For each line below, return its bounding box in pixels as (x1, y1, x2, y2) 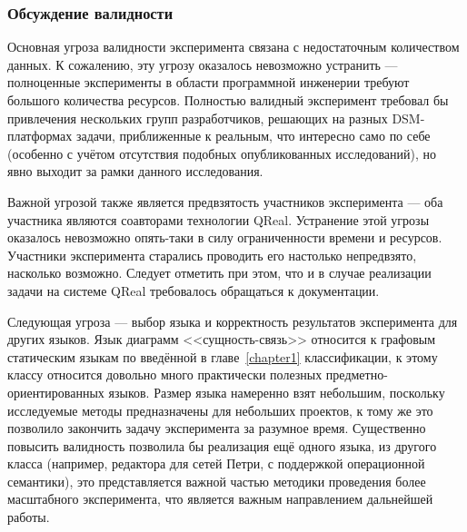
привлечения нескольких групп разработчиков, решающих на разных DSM (7, 108, 421, 127)
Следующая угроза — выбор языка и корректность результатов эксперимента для (7, 311, 458, 330)
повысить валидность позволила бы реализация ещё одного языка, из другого (7, 436, 437, 455)
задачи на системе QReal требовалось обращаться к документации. (7, 281, 380, 300)
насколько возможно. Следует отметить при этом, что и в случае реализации (7, 263, 432, 282)
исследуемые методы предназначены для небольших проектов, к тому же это (7, 400, 433, 419)
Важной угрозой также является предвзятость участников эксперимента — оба (7, 192, 443, 211)
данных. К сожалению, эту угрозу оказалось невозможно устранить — (7, 54, 398, 74)
